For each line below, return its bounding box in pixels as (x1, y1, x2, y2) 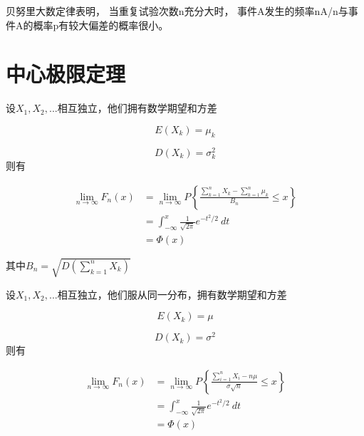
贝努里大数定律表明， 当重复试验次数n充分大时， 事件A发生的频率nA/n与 (6, 4, 348, 18)
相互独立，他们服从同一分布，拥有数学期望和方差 (57, 286, 287, 301)
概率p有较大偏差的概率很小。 (33, 17, 169, 32)
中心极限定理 (6, 59, 126, 88)
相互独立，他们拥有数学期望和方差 (57, 100, 217, 115)
